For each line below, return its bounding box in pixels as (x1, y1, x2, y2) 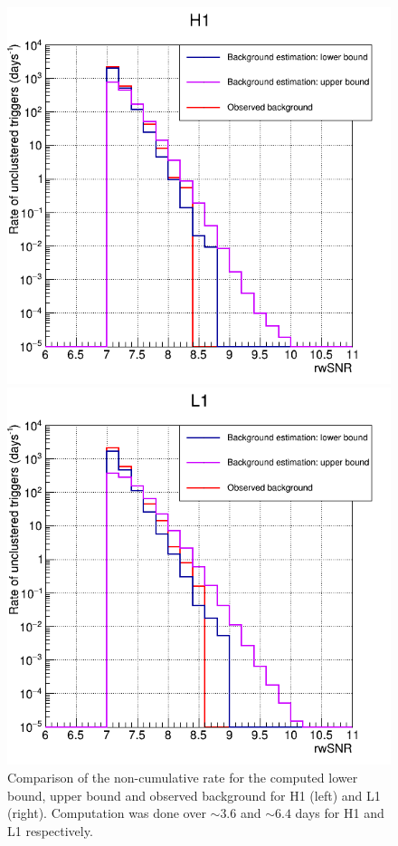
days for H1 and (295, 803, 384, 822)
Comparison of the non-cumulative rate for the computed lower (7, 767, 358, 786)
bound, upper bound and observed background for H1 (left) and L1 (7, 785, 381, 804)
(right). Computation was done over (7, 803, 206, 822)
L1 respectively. (7, 821, 93, 840)
